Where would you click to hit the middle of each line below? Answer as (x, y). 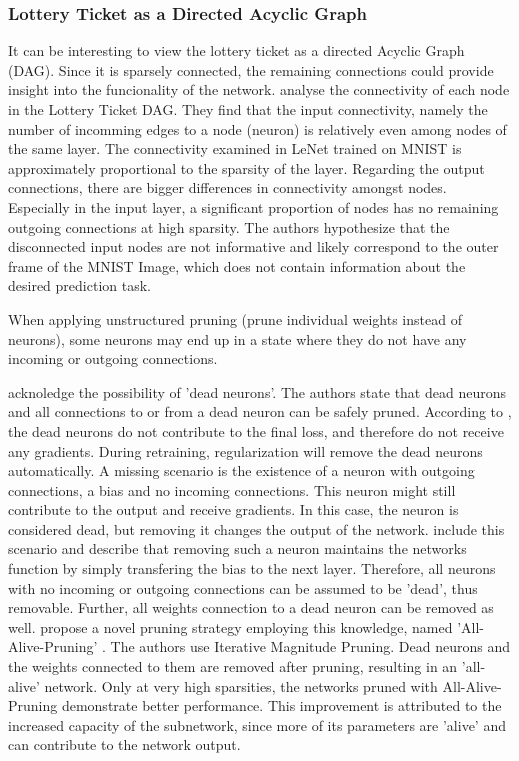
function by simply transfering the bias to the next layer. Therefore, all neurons (252, 568)
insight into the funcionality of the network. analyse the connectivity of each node (259, 89)
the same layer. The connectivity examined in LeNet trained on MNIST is (235, 148)
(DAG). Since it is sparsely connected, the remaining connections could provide (251, 69)
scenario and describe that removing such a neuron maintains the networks (237, 548)
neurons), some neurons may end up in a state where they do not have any (237, 338)
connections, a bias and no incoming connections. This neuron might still (232, 489)
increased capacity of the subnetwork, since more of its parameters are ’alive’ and (257, 724)
